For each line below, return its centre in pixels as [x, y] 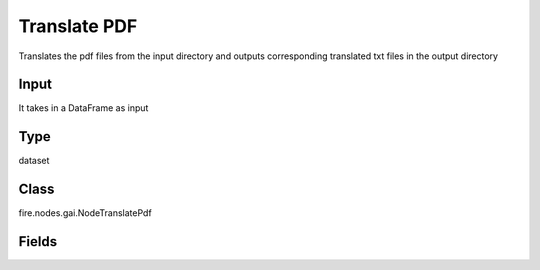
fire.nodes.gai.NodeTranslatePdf [85, 213]
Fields [38, 241]
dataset [34, 161]
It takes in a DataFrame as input [83, 108]
